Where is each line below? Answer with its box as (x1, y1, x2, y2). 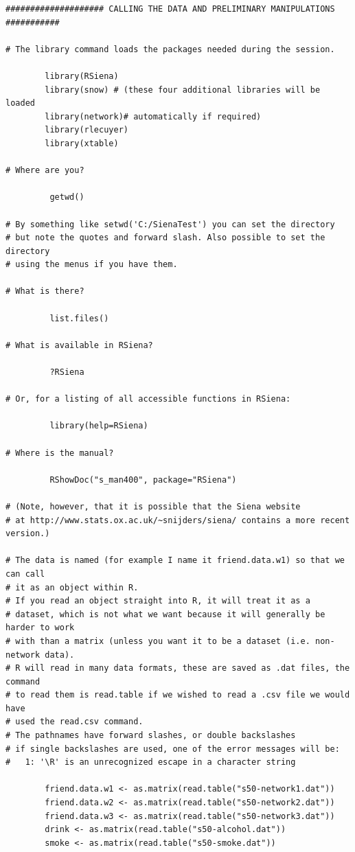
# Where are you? (5, 165, 84, 176)
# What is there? (5, 286, 84, 297)
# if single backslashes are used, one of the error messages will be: (5, 744, 340, 754)
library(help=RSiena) (49, 421, 148, 431)
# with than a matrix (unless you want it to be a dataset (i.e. (5, 636, 310, 646)
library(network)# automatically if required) (45, 111, 262, 122)
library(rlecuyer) (45, 125, 128, 135)
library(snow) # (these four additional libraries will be (45, 84, 321, 95)
